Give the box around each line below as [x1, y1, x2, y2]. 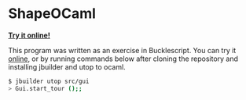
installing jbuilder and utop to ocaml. [8, 62, 126, 71]
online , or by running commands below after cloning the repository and [8, 54, 238, 63]
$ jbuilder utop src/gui [8, 77, 90, 85]
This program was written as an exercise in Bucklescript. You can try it [8, 45, 237, 55]
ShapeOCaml [8, 5, 97, 23]
